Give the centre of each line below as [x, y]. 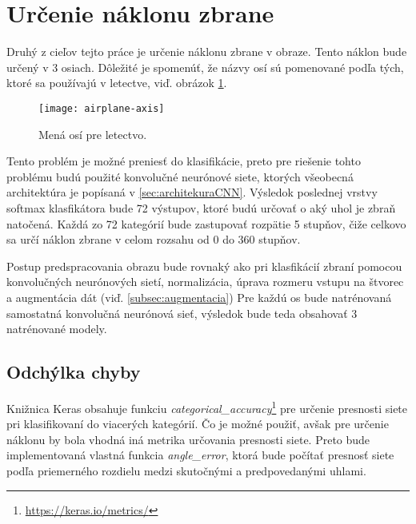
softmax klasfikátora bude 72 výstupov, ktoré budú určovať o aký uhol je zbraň [201, 207]
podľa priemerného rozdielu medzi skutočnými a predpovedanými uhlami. [186, 470]
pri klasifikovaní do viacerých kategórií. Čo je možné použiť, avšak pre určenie [198, 424]
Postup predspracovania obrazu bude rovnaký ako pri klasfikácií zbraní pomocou [204, 266]
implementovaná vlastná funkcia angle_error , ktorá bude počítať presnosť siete [200, 455]
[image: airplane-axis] [102, 108]
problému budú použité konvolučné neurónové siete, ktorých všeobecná [180, 176]
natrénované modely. [57, 329]
